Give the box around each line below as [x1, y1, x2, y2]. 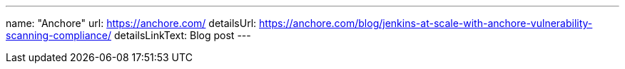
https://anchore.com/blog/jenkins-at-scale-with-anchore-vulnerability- [259, 17, 593, 29]
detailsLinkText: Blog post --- [113, 29, 251, 41]
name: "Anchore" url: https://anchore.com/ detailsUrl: [6, 17, 257, 29]
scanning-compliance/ [6, 29, 111, 41]
